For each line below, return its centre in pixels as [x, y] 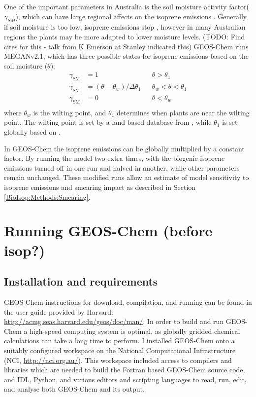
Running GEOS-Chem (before [108, 231]
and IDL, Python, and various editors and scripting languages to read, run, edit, [125, 379]
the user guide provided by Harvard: [59, 311]
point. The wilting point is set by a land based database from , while [108, 122]
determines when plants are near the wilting [183, 112]
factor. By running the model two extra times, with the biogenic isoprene [114, 158]
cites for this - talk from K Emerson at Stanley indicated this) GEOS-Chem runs [126, 46]
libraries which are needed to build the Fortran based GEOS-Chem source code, [125, 370]
